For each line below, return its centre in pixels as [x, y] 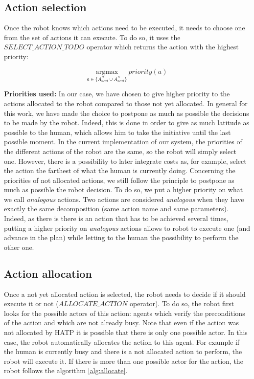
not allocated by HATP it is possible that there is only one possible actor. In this [126, 332]
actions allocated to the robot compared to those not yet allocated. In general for [126, 103]
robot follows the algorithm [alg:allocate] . [66, 370]
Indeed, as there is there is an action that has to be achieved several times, [116, 218]
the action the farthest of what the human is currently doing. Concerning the [120, 170]
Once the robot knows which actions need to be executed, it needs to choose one [125, 28]
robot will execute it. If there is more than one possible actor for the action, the [124, 361]
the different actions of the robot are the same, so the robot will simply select [120, 151]
